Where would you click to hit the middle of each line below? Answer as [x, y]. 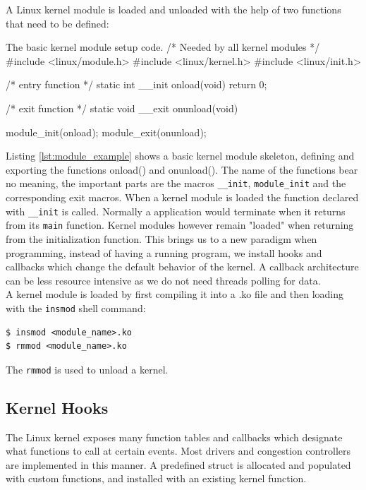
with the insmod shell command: [76, 307]
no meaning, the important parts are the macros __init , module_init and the [176, 183]
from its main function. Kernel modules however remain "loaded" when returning [180, 225]
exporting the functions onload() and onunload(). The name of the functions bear [182, 169]
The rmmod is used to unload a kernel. [87, 369]
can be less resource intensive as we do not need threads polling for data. [163, 280]
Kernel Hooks [57, 407]
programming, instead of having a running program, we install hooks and [164, 252]
